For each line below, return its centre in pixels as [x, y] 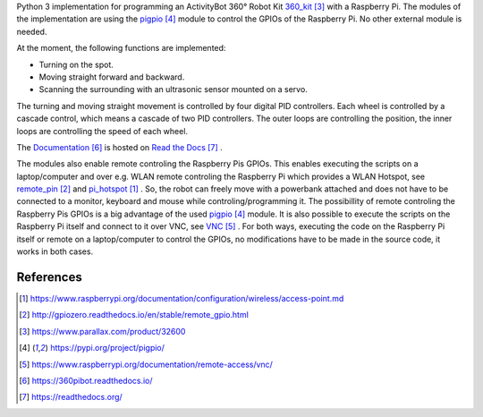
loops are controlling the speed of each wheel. [102, 131]
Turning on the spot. [76, 64]
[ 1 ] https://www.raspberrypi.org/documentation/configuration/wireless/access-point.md [182, 298]
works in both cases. [55, 251]
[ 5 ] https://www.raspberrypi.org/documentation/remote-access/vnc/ [146, 364]
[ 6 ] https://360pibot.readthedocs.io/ [86, 380]
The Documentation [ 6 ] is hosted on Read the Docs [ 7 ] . [119, 147]
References [49, 277]
